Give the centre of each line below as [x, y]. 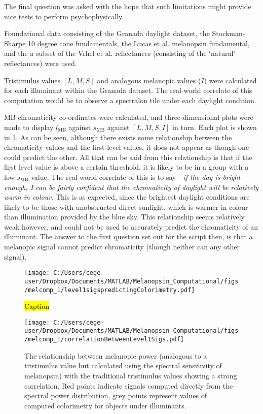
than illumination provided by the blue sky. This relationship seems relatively [124, 217]
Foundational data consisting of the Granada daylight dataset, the [107, 33]
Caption [37, 306]
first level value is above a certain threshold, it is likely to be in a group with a [126, 167]
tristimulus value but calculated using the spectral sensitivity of [123, 365]
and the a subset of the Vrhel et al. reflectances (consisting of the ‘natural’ [120, 53]
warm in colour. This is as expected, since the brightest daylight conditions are [127, 197]
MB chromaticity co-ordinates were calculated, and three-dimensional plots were [129, 117]
